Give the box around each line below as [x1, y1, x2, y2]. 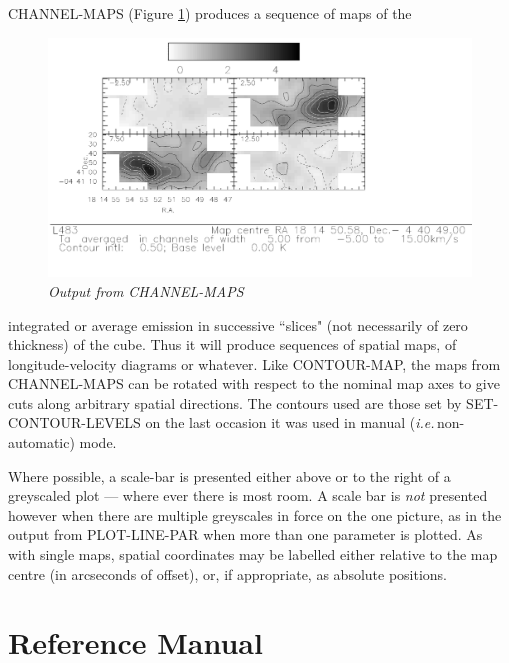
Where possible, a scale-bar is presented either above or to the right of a [8, 465, 451, 486]
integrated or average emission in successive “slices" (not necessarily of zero [8, 314, 468, 335]
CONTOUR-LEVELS [8, 412, 141, 433]
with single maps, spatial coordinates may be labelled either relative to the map [8, 544, 498, 565]
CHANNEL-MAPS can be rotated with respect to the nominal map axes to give [8, 373, 500, 394]
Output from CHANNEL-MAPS [48, 280, 244, 301]
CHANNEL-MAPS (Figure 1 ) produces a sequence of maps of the [8, 3, 412, 23]
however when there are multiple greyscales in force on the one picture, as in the [8, 504, 502, 525]
